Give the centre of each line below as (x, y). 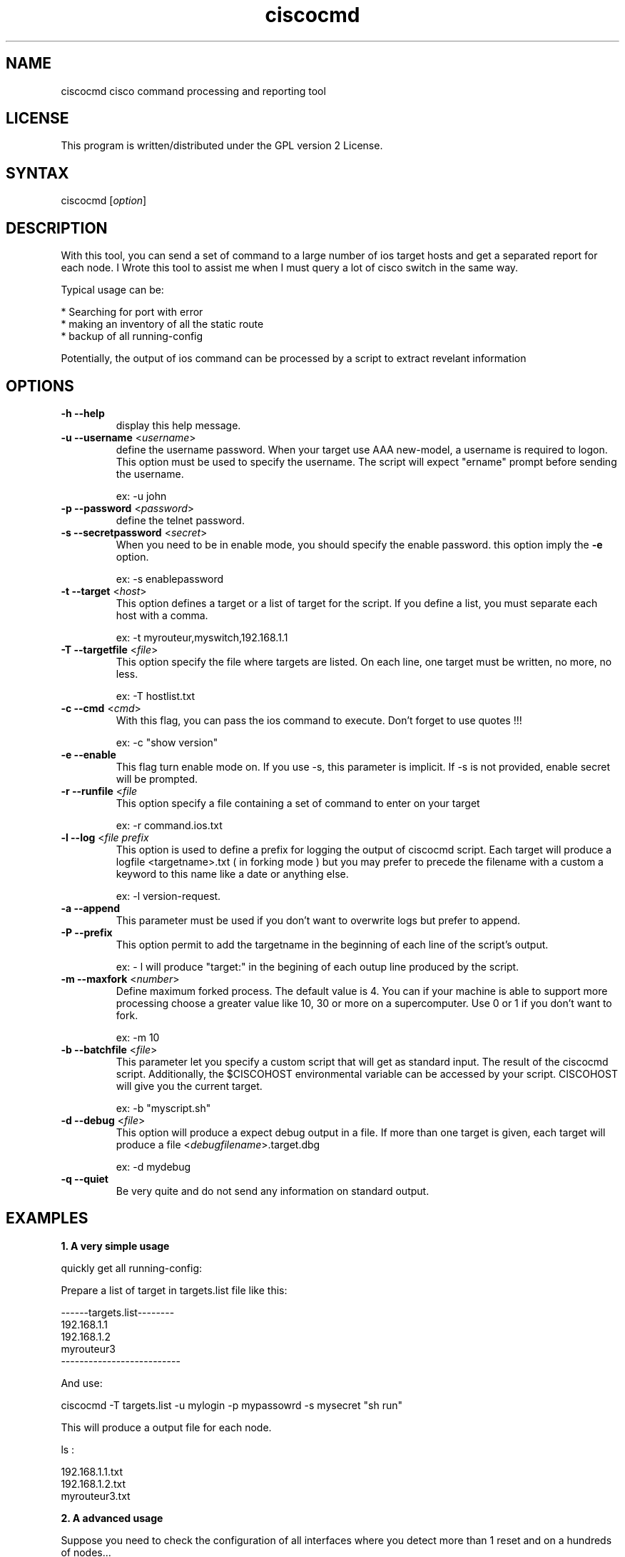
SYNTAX (37, 173)
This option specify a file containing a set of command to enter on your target (298, 803)
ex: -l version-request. (168, 896)
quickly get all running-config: (132, 1268)
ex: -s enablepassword (170, 579)
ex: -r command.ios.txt (169, 825)
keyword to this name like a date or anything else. (232, 873)
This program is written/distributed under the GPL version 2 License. (222, 146)
